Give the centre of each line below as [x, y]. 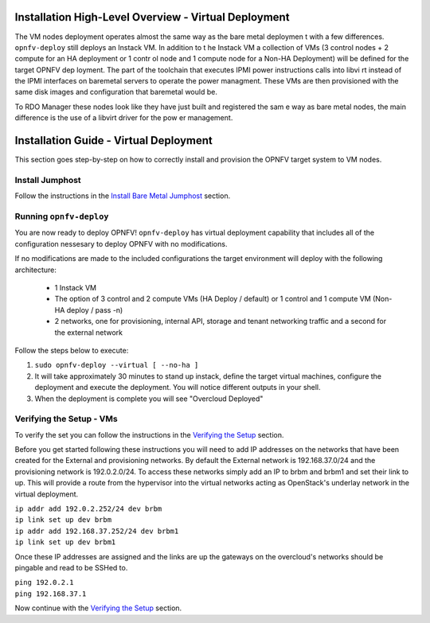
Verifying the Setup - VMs [66, 419]
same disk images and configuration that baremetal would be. [116, 92]
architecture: [36, 270]
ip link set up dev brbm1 [65, 542]
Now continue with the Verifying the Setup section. [98, 608]
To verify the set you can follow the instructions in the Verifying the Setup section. [149, 434]
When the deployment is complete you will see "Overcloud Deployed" [149, 399]
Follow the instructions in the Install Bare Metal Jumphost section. [123, 196]
